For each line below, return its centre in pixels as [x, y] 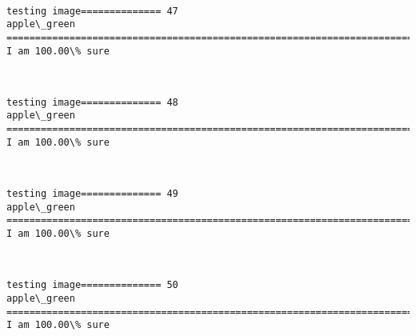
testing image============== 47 [92, 11]
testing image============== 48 [92, 102]
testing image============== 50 [92, 285]
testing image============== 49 [92, 194]
